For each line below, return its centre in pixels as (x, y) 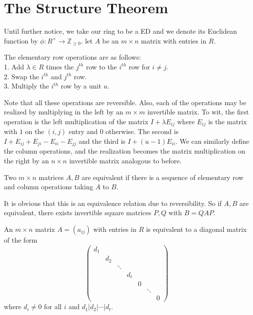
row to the (101, 66)
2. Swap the (21, 76)
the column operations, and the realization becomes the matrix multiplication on (125, 151)
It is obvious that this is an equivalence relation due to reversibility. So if (113, 203)
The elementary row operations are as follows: (73, 57)
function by (21, 40)
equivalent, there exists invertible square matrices (78, 213)
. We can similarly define (212, 141)
